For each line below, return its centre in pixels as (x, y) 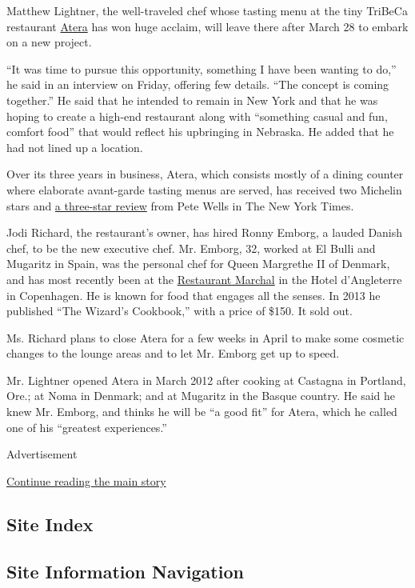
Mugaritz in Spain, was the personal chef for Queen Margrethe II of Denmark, (198, 264)
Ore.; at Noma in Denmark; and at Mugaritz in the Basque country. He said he (201, 396)
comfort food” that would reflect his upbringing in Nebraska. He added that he (200, 132)
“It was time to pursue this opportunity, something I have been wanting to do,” (202, 68)
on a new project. (49, 42)
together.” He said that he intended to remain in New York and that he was (192, 100)
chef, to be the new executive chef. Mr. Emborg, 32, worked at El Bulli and (191, 248)
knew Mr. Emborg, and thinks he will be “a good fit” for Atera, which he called (202, 412)
